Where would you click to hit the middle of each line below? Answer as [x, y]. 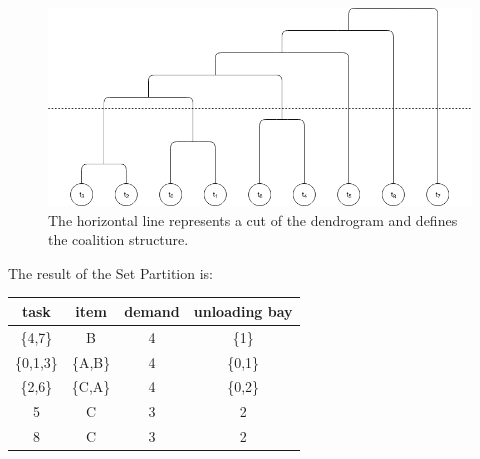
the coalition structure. [118, 239]
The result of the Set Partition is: [110, 272]
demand [152, 310]
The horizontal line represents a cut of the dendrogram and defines [253, 219]
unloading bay [243, 310]
